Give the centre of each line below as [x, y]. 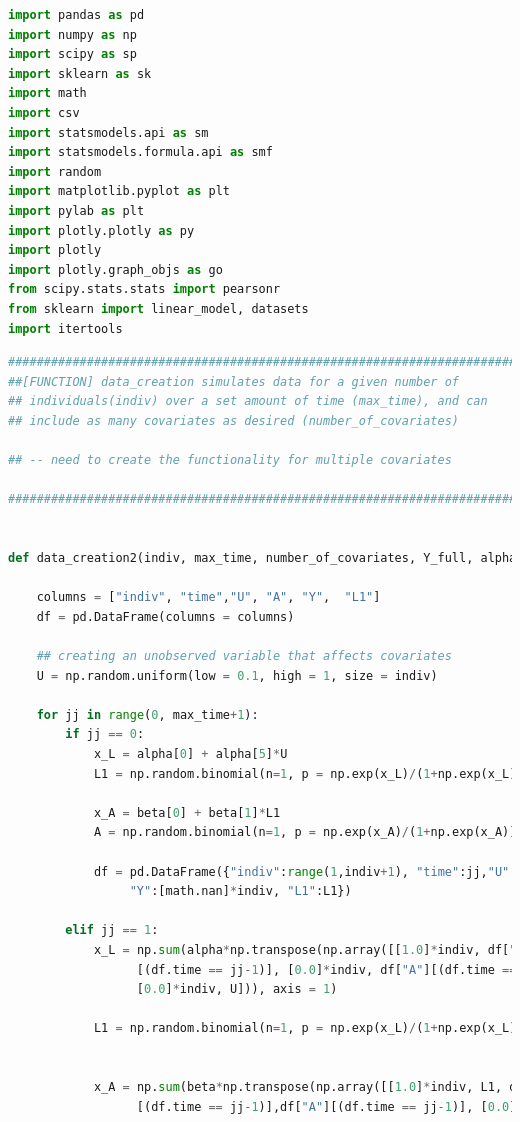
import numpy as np [72, 34]
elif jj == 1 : [112, 930]
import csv [44, 112]
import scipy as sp [72, 54]
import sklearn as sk [80, 73]
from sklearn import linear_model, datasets [158, 308]
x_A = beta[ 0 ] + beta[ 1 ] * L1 [187, 812]
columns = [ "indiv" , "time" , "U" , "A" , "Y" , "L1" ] [208, 597]
